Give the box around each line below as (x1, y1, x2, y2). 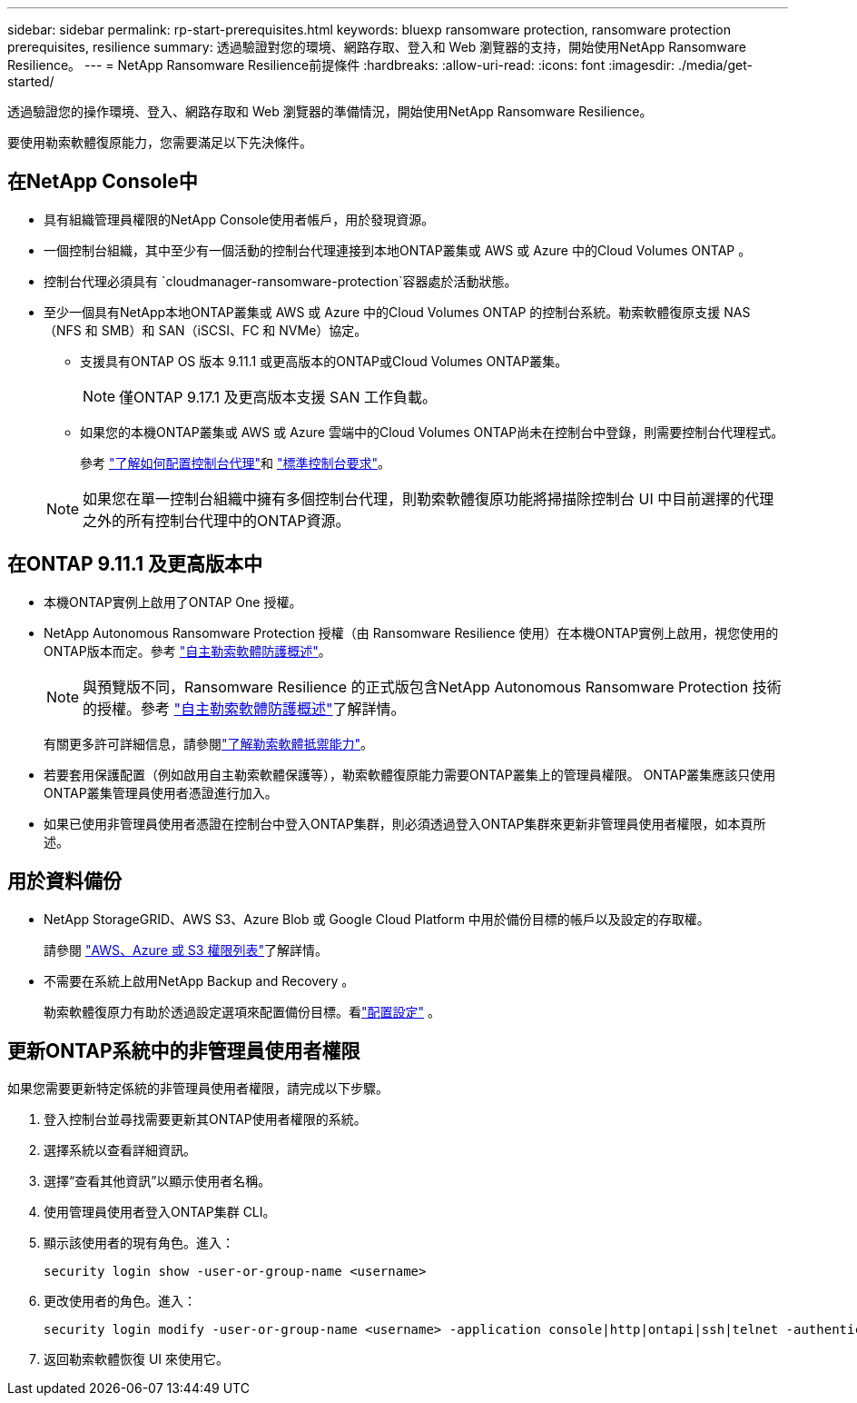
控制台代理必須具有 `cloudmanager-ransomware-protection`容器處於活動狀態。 (44, 273, 517, 289)
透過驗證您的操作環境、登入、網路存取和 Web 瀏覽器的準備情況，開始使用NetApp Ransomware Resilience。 (7, 104, 653, 119)
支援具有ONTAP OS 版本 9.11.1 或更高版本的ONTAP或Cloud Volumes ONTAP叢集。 (80, 353, 568, 369)
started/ (7, 74, 54, 89)
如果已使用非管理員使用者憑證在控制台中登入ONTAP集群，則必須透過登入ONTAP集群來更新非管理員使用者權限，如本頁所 (44, 815, 766, 831)
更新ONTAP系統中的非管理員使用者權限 (7, 1039, 360, 1062)
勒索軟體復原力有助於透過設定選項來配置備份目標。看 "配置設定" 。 (44, 1003, 440, 1020)
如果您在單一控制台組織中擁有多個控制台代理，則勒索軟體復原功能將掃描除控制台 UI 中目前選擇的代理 (83, 489, 774, 508)
